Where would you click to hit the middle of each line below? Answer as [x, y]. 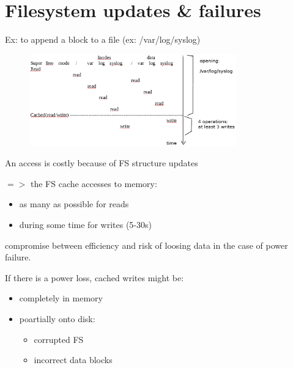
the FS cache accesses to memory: [94, 183]
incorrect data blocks [73, 360]
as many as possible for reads [74, 204]
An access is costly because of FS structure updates [102, 163]
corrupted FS [59, 339]
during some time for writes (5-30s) [85, 225]
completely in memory [61, 298]
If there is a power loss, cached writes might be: [95, 277]
